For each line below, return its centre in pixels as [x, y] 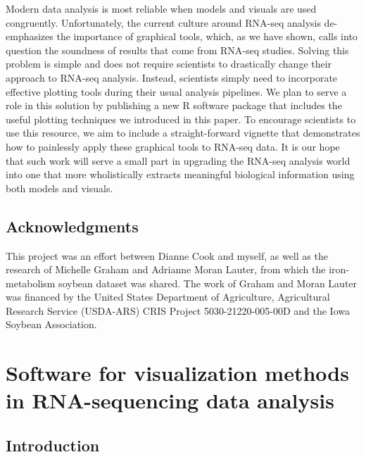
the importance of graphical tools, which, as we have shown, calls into [207, 36]
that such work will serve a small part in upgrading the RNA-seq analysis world [178, 160]
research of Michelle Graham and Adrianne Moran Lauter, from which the [166, 269]
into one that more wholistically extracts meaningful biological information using [180, 174]
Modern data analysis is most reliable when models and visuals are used [161, 8]
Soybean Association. [51, 324]
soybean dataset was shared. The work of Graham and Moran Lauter [208, 283]
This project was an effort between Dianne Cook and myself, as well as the [167, 255]
